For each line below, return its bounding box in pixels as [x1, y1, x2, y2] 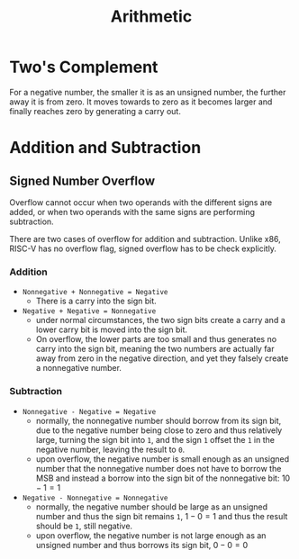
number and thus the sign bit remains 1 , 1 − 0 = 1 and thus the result [35, 510, 288, 521]
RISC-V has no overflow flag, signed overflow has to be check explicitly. [9, 243, 277, 254]
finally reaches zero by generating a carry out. [9, 105, 182, 116]
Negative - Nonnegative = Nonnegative [22, 493, 168, 502]
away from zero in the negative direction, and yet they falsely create [35, 353, 289, 364]
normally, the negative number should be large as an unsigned [35, 501, 268, 512]
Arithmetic [110, 6, 193, 27]
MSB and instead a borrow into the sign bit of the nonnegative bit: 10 [35, 473, 291, 483]
